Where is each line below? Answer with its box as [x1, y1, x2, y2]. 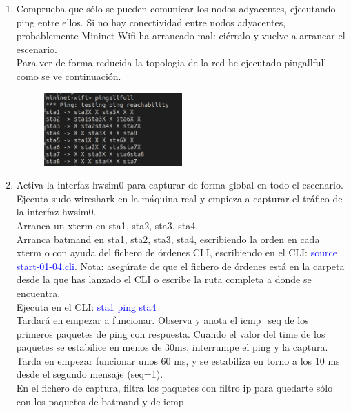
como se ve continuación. [16, 68, 121, 83]
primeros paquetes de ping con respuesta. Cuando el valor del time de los [16, 326, 325, 340]
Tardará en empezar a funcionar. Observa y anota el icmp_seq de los [16, 313, 309, 327]
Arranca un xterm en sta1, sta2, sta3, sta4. [16, 218, 199, 232]
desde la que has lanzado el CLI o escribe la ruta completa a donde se [16, 272, 312, 287]
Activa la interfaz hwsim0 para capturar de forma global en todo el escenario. [16, 177, 343, 192]
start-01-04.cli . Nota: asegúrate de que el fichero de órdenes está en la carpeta [16, 258, 345, 273]
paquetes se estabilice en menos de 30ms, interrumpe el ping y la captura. [16, 340, 328, 354]
